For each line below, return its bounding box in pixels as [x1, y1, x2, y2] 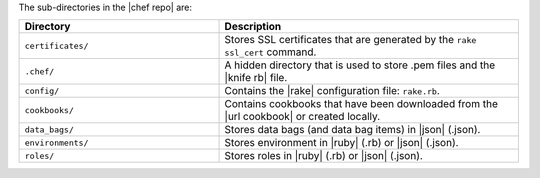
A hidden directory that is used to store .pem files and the [224, 58, 496, 72]
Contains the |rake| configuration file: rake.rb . [224, 84, 440, 98]
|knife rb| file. [224, 71, 288, 85]
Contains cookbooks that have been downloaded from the [224, 97, 499, 111]
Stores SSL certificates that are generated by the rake [224, 33, 477, 47]
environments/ [24, 137, 89, 148]
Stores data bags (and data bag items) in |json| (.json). [224, 123, 481, 137]
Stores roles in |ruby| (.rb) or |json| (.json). [224, 149, 424, 163]
